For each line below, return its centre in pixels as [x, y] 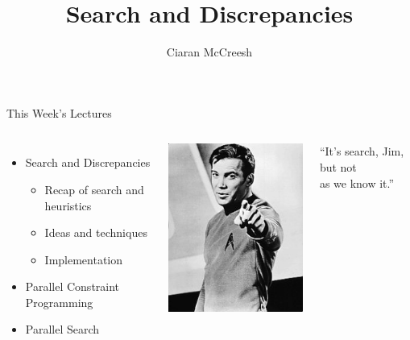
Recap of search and [94, 189]
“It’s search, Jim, [362, 151]
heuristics [68, 205]
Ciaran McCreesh [209, 52]
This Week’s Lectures [59, 112]
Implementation [84, 259]
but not [338, 166]
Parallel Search [62, 329]
